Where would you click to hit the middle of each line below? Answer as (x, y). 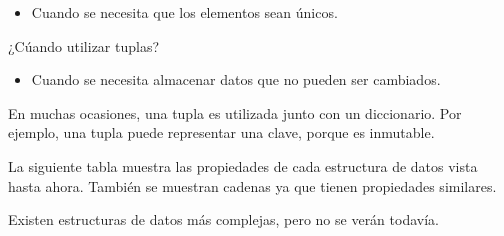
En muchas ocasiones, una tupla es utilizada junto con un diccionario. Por (235, 112)
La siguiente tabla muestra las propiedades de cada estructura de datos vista (243, 165)
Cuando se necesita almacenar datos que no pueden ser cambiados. (236, 79)
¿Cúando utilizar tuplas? (84, 45)
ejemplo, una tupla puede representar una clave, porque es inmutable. (221, 132)
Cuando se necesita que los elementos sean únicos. (184, 12)
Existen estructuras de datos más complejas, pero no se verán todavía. (223, 219)
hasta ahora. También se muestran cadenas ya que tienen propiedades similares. (252, 185)
